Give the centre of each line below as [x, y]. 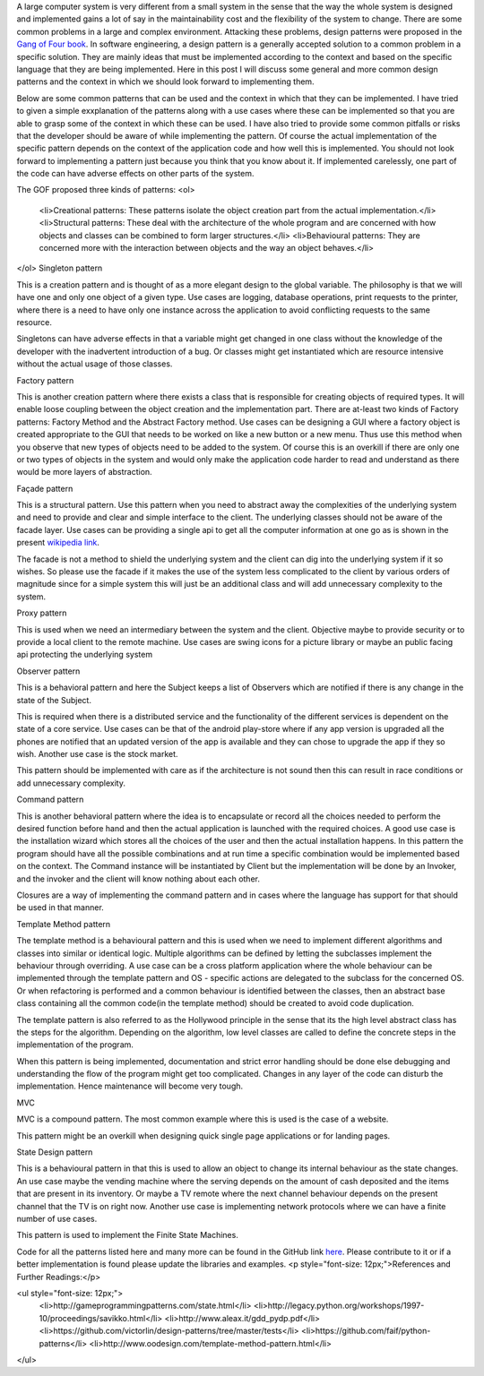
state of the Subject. [54, 700]
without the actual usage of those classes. [95, 364]
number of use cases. [57, 1218]
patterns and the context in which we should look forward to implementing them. [165, 82]
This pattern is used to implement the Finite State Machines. [128, 1235]
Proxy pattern [42, 613]
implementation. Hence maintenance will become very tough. [130, 1086]
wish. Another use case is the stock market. [97, 754]
